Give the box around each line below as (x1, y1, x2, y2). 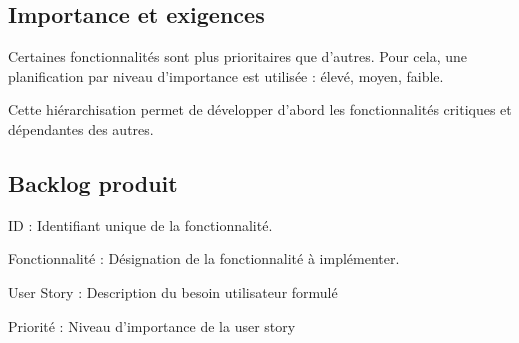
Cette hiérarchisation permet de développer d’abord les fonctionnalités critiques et (8, 99, 512, 120)
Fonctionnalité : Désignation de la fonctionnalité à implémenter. (8, 248, 400, 269)
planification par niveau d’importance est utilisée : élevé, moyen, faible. (8, 65, 444, 86)
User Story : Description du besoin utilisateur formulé (8, 281, 338, 302)
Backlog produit (8, 167, 178, 198)
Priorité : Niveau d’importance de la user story (8, 315, 296, 336)
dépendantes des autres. (8, 118, 154, 139)
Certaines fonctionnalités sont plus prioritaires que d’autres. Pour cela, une (8, 46, 468, 67)
